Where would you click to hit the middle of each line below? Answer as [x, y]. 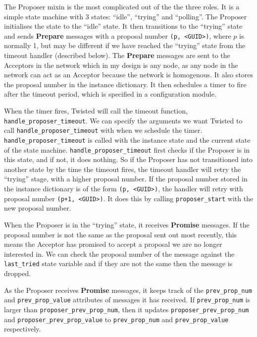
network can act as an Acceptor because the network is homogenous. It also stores [129, 75]
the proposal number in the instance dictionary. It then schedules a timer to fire [125, 84]
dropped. [18, 273]
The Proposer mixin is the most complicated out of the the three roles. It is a [122, 6]
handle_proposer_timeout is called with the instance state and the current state [127, 140]
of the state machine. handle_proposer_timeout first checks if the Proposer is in [127, 149]
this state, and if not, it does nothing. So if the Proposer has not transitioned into [128, 159]
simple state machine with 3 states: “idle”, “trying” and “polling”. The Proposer [126, 16]
